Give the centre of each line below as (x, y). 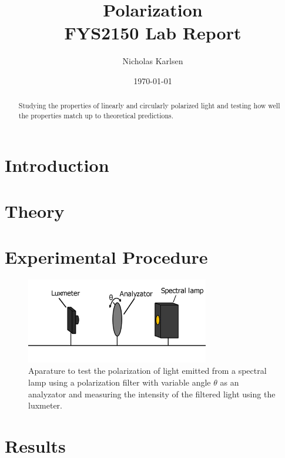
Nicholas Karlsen (153, 61)
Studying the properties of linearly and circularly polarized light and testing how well (149, 106)
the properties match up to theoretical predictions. (96, 115)
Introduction (57, 165)
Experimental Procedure (106, 257)
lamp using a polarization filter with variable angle (120, 382)
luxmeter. (45, 405)
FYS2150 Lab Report (153, 33)
